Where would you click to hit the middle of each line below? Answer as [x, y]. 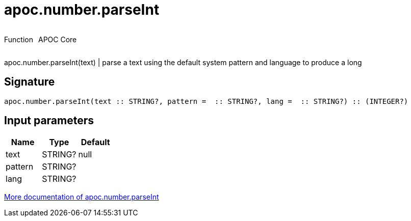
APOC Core [57, 39]
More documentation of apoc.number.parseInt [82, 197]
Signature [30, 82]
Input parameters [49, 121]
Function [19, 39]
